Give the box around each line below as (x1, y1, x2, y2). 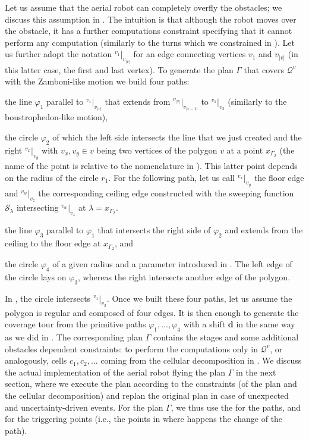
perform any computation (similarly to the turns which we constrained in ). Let (5, 36, 295, 48)
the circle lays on (5, 270, 67, 283)
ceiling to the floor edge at (5, 237, 101, 249)
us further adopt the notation (5, 48, 112, 60)
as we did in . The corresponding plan (5, 331, 143, 343)
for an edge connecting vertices (133, 48, 246, 60)
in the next (236, 365, 276, 378)
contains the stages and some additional (153, 331, 299, 343)
